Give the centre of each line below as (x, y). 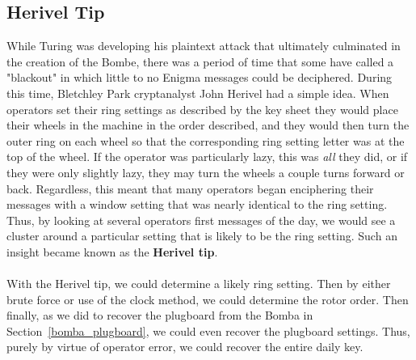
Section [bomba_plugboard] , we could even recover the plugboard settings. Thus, (208, 330)
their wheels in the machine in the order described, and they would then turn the (208, 125)
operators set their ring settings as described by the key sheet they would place (202, 109)
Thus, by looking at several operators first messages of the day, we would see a (201, 220)
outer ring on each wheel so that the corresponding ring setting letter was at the (206, 140)
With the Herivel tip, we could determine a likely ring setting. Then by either (199, 284)
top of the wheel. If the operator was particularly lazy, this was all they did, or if (207, 157)
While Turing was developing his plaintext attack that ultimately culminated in (204, 46)
